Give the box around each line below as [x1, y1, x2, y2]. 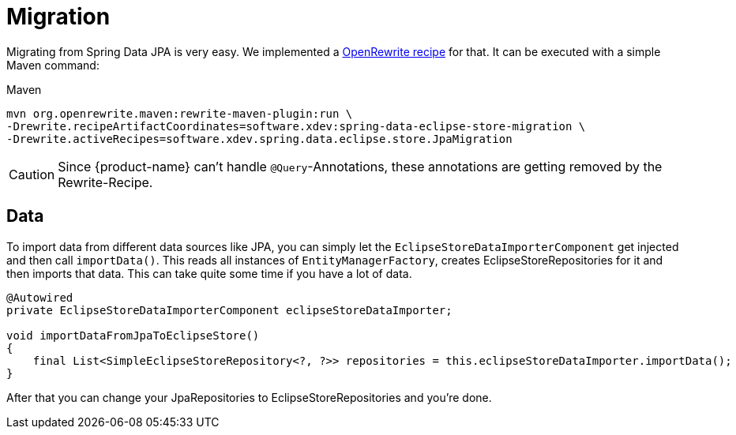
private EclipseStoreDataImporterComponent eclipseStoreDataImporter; [6, 303, 452, 317]
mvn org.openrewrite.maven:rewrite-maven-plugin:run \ [6, 107, 353, 120]
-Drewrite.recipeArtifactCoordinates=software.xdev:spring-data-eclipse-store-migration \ [6, 119, 586, 133]
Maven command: [6, 58, 100, 72]
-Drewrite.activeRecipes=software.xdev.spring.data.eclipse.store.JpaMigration [6, 132, 513, 145]
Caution [9, 166, 55, 182]
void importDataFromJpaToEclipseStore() [6, 328, 260, 342]
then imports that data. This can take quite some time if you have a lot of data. [6, 266, 412, 280]
